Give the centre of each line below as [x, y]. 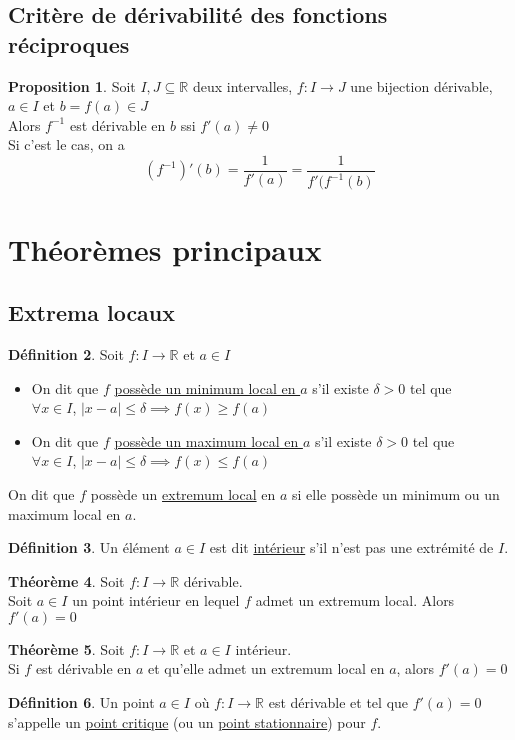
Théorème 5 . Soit [66, 648]
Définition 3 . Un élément [89, 547]
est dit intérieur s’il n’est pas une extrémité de [351, 547]
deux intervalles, [242, 85]
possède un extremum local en [183, 493]
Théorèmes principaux [165, 248]
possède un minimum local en [205, 387]
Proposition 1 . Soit [72, 85]
